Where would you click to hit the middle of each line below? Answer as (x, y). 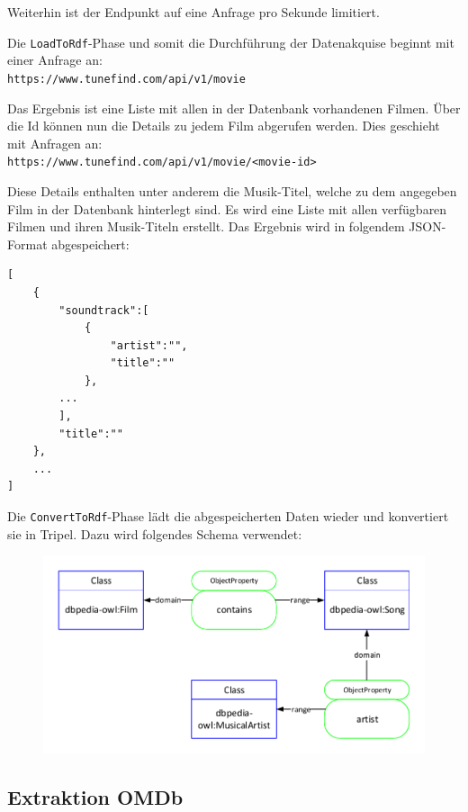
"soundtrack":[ (104, 310)
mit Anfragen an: (55, 143)
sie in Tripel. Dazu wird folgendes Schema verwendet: (155, 533)
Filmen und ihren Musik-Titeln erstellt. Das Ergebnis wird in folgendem (206, 226)
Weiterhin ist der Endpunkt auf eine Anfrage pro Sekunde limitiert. (193, 12)
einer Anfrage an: (55, 60)
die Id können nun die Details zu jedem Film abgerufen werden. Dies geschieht (224, 126)
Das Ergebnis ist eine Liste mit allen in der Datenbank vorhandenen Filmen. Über (234, 108)
